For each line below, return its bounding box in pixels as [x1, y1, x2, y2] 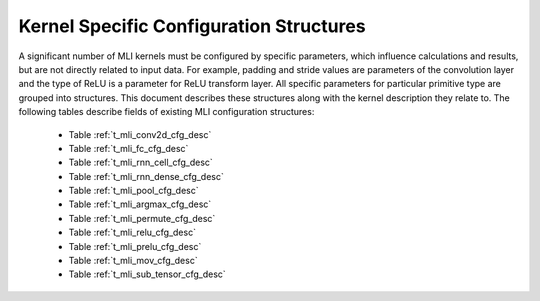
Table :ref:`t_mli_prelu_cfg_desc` [68, 240, 202, 252]
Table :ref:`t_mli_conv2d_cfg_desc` [68, 128, 212, 140]
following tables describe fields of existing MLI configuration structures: [18, 106, 315, 118]
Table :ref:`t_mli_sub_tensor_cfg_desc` [68, 268, 227, 280]
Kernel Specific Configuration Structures [18, 15, 366, 37]
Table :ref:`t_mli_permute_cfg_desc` [68, 212, 216, 224]
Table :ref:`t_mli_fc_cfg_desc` [68, 142, 189, 154]
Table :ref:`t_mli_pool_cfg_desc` [68, 185, 199, 197]
